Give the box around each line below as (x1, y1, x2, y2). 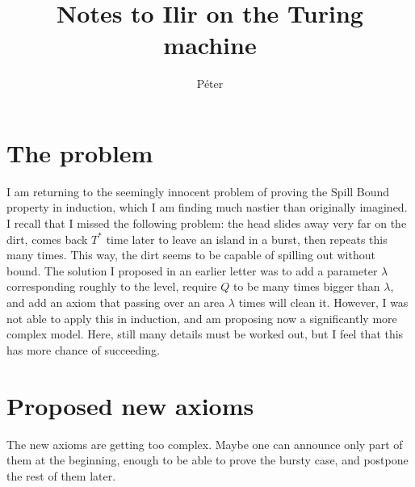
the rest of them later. (6, 467, 116, 484)
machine (163, 28, 257, 61)
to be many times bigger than (233, 278, 380, 295)
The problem (6, 136, 153, 169)
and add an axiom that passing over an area (6, 294, 225, 310)
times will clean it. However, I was (238, 294, 409, 310)
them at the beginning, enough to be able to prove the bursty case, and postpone (6, 451, 409, 468)
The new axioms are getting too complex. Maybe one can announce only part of (6, 435, 403, 452)
